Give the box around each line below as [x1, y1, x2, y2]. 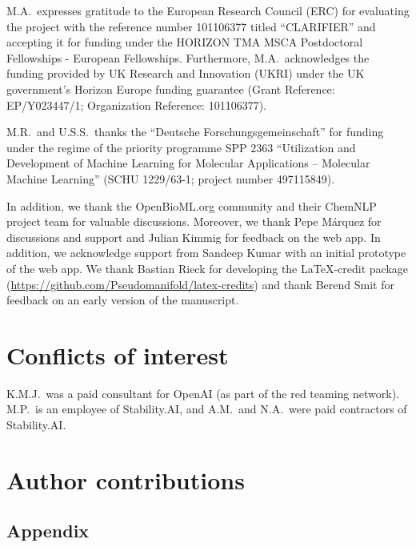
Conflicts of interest [6, 338, 229, 371]
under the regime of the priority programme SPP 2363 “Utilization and [6, 139, 356, 155]
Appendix [6, 518, 90, 543]
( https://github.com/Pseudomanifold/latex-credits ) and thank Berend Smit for [6, 276, 394, 292]
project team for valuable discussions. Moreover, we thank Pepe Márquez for [6, 213, 382, 230]
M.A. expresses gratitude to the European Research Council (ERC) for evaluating [6, 2, 410, 18]
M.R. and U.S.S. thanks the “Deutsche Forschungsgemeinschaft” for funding [6, 123, 384, 140]
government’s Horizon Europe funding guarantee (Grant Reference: [6, 80, 335, 97]
